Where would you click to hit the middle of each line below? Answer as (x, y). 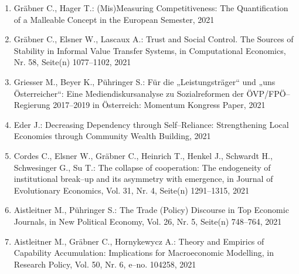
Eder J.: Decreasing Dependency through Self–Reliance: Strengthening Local (151, 124)
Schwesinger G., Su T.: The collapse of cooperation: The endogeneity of (142, 167)
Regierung (32, 105)
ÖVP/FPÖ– (268, 93)
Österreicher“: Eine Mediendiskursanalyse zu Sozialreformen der (129, 93)
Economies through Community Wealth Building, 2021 (112, 136)
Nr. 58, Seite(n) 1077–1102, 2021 (72, 62)
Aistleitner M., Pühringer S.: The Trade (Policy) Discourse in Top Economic (151, 210)
